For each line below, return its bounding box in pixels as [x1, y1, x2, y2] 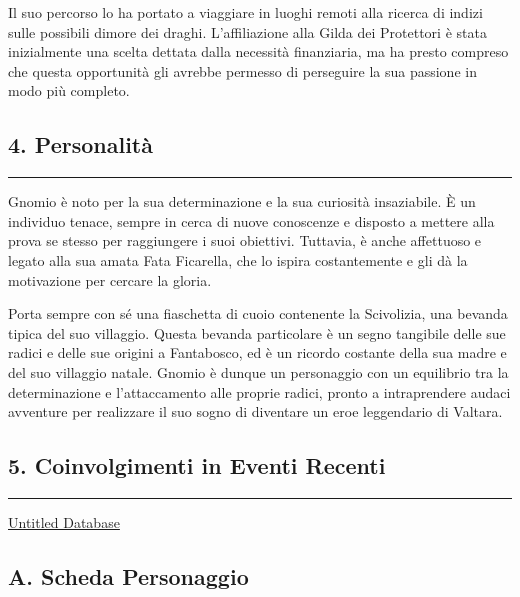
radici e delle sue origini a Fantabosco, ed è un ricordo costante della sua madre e [8, 342, 507, 363]
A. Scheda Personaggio [8, 560, 249, 591]
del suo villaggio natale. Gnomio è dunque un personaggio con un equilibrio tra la [8, 361, 509, 382]
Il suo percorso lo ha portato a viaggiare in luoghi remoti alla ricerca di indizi [8, 2, 483, 22]
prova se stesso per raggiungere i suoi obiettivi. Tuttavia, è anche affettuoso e [8, 230, 482, 251]
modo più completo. [8, 80, 130, 101]
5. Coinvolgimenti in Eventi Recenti [8, 450, 386, 481]
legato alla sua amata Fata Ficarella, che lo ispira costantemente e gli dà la [8, 249, 468, 270]
